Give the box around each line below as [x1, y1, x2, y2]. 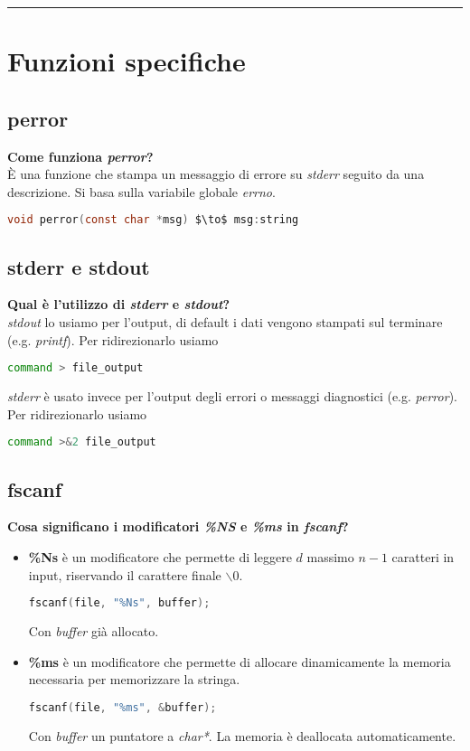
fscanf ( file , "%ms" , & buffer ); [28, 700, 217, 714]
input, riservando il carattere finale [28, 565, 221, 584]
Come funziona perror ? [7, 146, 154, 165]
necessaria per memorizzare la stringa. [28, 670, 240, 689]
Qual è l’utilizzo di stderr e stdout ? [7, 295, 230, 314]
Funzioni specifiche [7, 42, 246, 80]
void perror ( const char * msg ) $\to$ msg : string [7, 213, 299, 227]
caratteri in [391, 547, 455, 566]
